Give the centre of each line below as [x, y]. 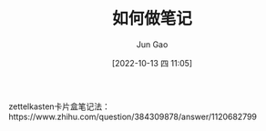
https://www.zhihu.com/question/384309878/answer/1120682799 [133, 116]
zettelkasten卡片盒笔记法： [60, 106]
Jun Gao [152, 44]
